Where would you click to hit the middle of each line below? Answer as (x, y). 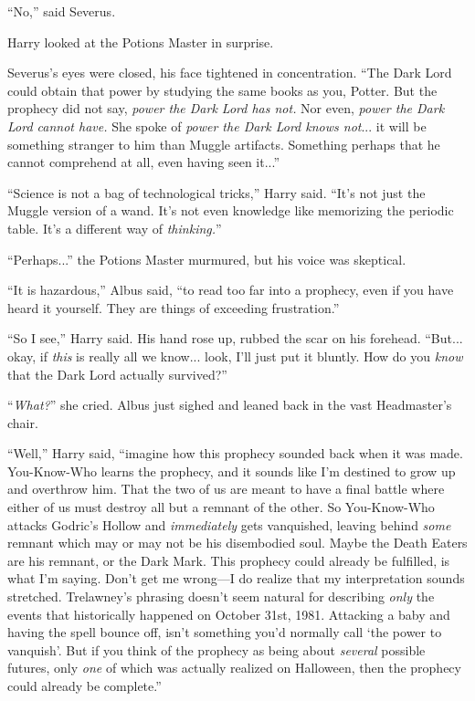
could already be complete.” (84, 685)
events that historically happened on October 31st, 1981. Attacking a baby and (229, 614)
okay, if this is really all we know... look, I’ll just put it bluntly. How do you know (235, 356)
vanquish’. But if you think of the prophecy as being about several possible (216, 649)
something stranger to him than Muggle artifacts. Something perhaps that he (224, 144)
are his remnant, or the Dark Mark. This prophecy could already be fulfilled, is (229, 560)
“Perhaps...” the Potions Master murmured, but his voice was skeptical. (207, 259)
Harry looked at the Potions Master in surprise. (141, 42)
